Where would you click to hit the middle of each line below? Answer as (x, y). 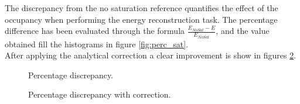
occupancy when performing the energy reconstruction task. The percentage (141, 19)
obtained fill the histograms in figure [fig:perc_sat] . (97, 44)
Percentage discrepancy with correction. (100, 94)
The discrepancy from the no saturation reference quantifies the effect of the (142, 8)
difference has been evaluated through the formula (95, 31)
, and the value (243, 31)
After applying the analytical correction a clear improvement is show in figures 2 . (151, 55)
